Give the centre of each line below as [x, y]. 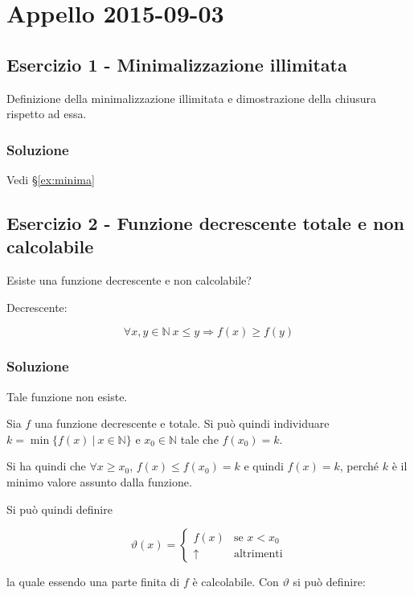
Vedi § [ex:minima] [51, 179]
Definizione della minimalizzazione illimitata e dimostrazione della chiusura [192, 98]
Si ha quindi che [46, 466]
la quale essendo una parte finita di [93, 582]
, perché [359, 466]
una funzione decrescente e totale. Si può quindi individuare [182, 423]
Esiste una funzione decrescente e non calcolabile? [129, 280]
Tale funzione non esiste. [67, 396]
